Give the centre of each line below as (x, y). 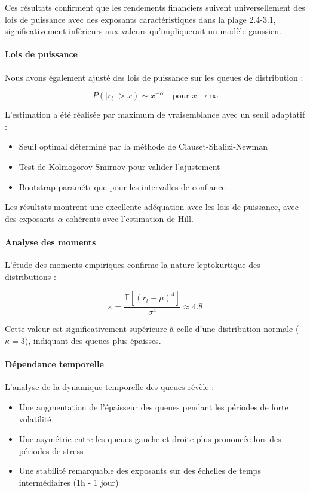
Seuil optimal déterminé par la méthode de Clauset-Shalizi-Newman (143, 146)
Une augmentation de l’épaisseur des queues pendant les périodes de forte (154, 407)
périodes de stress (51, 450)
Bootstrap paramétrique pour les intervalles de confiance (122, 186)
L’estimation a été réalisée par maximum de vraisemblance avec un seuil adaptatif (155, 115)
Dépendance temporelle (54, 364)
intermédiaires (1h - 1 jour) (69, 482)
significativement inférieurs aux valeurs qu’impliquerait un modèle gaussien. (143, 31)
